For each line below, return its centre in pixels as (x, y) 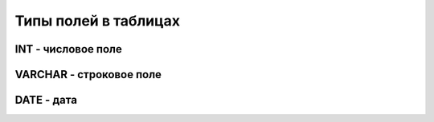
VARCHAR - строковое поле (88, 75)
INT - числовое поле (68, 49)
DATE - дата (46, 100)
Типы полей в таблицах (98, 21)
